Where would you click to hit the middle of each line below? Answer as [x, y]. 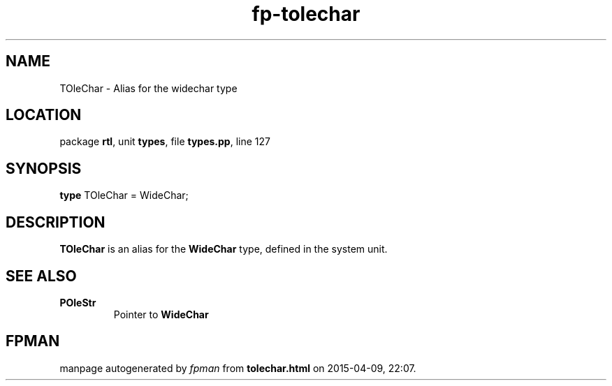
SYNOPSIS [44, 168]
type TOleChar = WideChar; [124, 195]
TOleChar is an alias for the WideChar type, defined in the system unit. [224, 249]
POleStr [78, 302]
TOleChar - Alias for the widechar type [148, 88]
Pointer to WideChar [161, 314]
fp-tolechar [306, 14]
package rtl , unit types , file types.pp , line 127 [165, 142]
